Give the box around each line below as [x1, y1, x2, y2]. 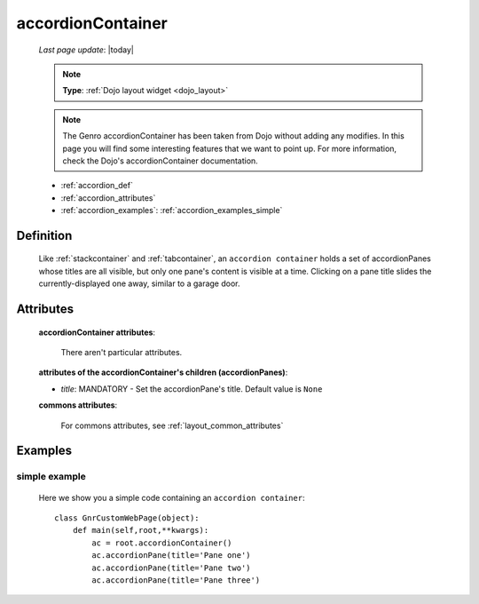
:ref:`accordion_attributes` [60, 192, 156, 203]
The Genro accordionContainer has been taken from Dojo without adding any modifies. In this [62, 131, 405, 141]
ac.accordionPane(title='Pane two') [91, 562, 252, 573]
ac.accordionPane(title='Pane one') [91, 551, 252, 560]
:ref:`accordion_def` [60, 180, 133, 191]
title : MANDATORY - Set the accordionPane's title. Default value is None [60, 383, 323, 394]
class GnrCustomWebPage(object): [54, 513, 200, 523]
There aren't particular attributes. [60, 347, 183, 358]
